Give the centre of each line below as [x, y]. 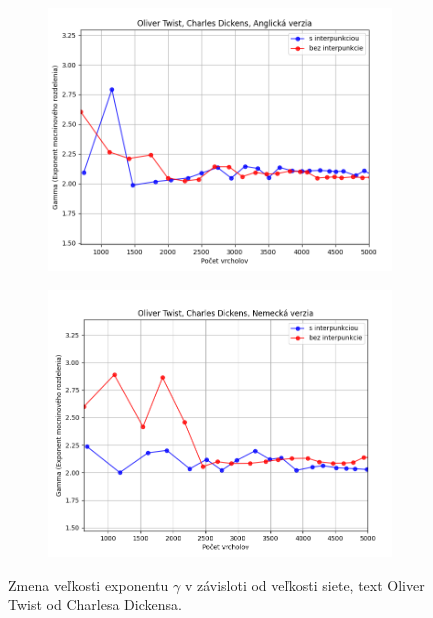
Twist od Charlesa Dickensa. [95, 604]
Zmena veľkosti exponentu [88, 584]
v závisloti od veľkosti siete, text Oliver [304, 584]
